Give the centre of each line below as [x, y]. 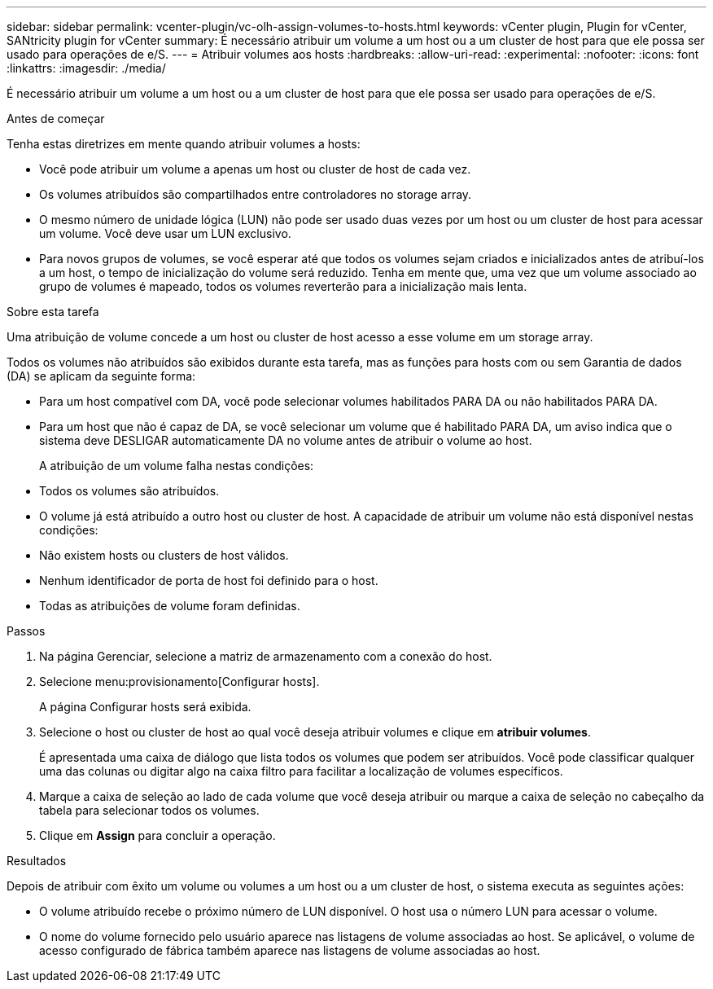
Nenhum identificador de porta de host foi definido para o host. [209, 580]
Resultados [37, 861]
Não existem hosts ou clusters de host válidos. [164, 555]
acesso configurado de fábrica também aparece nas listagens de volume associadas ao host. [290, 950]
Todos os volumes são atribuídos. [129, 491]
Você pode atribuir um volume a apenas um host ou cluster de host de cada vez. [255, 169]
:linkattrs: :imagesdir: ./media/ [86, 68]
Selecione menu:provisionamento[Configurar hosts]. [179, 681]
